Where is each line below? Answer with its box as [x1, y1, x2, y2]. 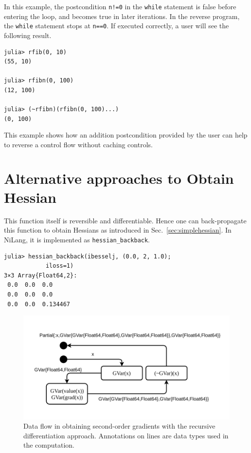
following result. [4, 30, 52, 40]
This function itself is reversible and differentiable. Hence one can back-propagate [4, 215, 247, 225]
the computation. [23, 440, 75, 450]
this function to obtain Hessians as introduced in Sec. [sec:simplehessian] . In [4, 225, 232, 235]
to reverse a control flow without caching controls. [4, 139, 153, 149]
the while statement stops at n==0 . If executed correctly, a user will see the [4, 20, 229, 31]
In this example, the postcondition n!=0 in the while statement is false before [4, 1, 236, 11]
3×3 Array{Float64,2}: [4, 272, 77, 279]
